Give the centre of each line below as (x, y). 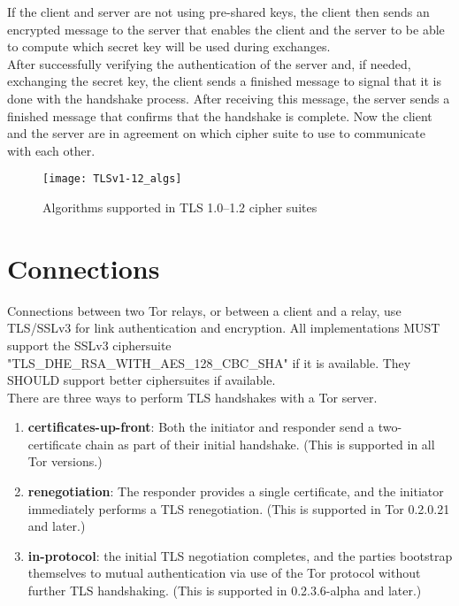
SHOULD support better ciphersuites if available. (142, 380)
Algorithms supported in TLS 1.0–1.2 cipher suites (180, 207)
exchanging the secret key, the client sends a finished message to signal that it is (224, 81)
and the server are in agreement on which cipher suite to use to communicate (216, 133)
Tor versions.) (65, 461)
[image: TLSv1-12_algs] (112, 179)
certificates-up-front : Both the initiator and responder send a (201, 427)
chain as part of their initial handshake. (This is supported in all (260, 444)
